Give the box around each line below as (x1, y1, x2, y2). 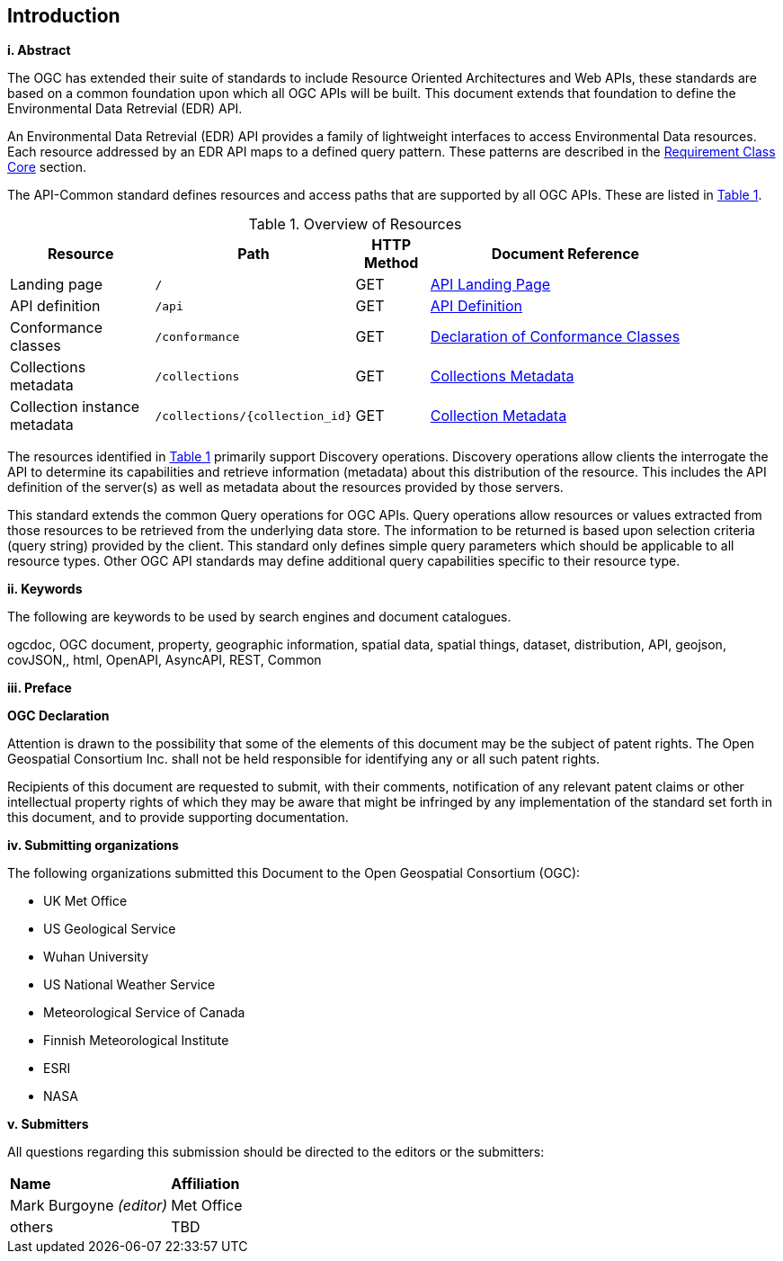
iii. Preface (7, 680, 72, 696)
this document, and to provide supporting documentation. (7, 809, 349, 826)
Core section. (7, 159, 86, 175)
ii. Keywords (7, 581, 83, 597)
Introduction (7, 4, 120, 27)
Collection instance (10, 398, 140, 416)
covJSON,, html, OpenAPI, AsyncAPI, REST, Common (7, 652, 322, 668)
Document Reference (491, 245, 640, 264)
